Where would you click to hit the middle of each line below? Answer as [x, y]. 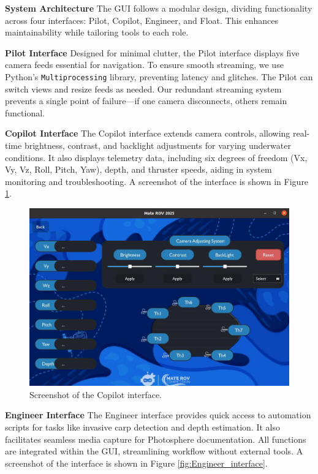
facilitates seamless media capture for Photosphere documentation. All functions [156, 439]
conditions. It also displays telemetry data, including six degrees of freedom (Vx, [156, 157]
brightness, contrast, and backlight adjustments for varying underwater [157, 145]
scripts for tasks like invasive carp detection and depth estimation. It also [143, 427]
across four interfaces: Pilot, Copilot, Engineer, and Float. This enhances [142, 20]
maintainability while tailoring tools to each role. [97, 32]
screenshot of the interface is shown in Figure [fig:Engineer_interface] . [136, 463]
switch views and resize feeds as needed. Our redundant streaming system [143, 88]
